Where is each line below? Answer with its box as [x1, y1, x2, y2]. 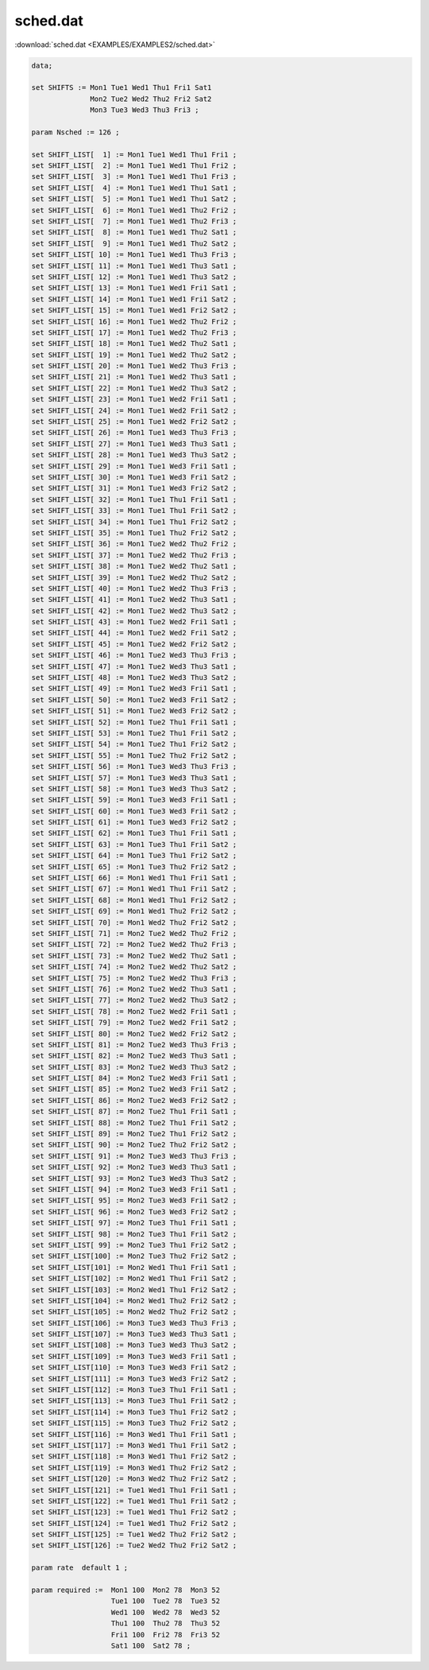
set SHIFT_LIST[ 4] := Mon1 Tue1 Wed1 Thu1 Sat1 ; [31, 183, 238, 192]
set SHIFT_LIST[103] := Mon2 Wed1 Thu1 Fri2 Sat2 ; [31, 1285, 238, 1294]
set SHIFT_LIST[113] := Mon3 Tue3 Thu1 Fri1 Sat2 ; [31, 1396, 238, 1405]
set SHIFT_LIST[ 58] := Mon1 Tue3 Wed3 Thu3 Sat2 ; [31, 784, 238, 793]
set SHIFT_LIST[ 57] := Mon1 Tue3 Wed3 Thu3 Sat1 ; [31, 773, 238, 783]
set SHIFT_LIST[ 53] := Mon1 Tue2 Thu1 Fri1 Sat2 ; [31, 728, 238, 737]
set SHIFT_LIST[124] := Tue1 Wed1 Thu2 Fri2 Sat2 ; [31, 1519, 238, 1528]
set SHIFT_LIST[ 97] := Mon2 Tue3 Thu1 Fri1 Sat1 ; [31, 1218, 238, 1228]
